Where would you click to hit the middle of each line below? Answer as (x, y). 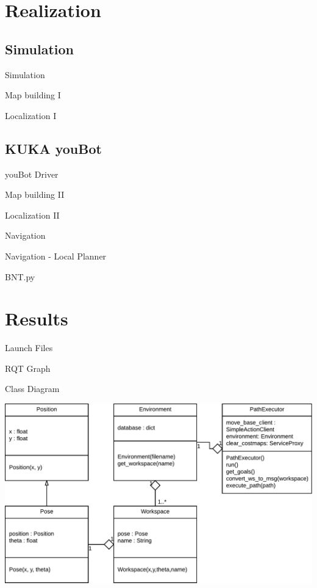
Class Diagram (32, 389)
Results (37, 318)
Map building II (35, 194)
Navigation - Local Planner (56, 256)
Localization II (32, 215)
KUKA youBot (53, 148)
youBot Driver (32, 174)
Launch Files (29, 348)
